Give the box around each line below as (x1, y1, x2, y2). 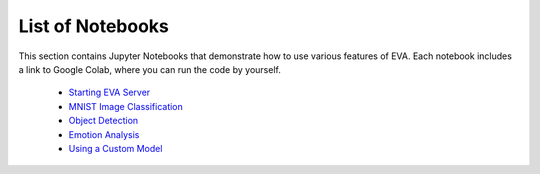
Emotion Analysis (68, 128, 140, 140)
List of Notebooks (18, 15, 170, 37)
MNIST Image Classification (68, 100, 184, 112)
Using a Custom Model (68, 142, 163, 154)
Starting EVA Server (68, 86, 151, 99)
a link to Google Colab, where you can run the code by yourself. (18, 63, 282, 75)
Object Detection (68, 115, 139, 127)
